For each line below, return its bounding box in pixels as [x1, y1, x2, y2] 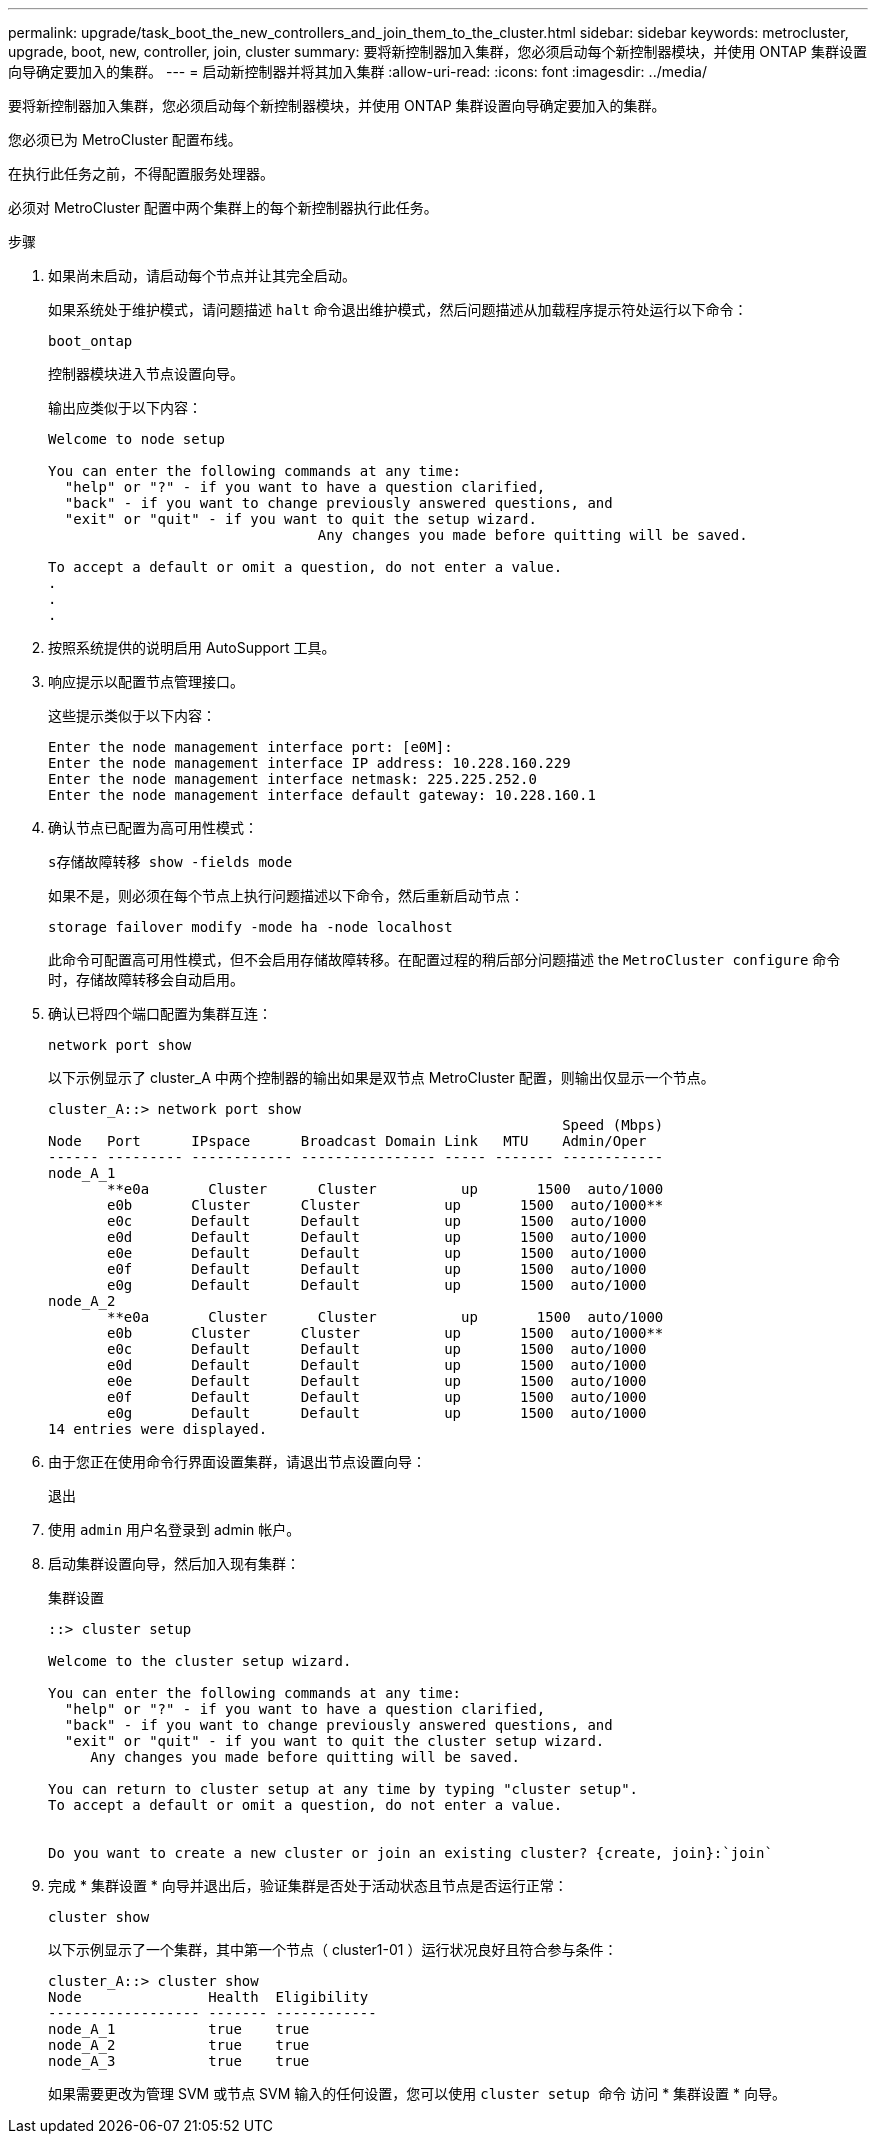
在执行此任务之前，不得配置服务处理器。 [8, 165, 274, 182]
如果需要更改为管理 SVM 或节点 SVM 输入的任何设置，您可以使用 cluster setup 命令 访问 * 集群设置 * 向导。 [48, 2085, 786, 2102]
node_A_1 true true [48, 2021, 310, 2037]
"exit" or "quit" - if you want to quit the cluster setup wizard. [64, 1733, 605, 1749]
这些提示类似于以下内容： [48, 707, 216, 724]
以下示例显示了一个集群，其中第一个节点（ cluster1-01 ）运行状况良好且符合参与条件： [48, 1941, 618, 1958]
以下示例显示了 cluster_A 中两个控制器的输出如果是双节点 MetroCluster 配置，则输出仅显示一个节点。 [48, 1069, 715, 1086]
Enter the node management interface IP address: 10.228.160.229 [48, 755, 571, 771]
